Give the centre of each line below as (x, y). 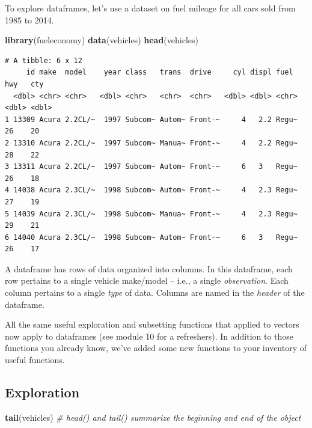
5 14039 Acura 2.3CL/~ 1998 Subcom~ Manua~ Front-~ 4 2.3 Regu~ (151, 214)
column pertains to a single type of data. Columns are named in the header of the (155, 292)
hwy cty (24, 84)
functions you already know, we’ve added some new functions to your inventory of (156, 348)
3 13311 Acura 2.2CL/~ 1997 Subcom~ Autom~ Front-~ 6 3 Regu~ (151, 167)
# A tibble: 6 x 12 (44, 60)
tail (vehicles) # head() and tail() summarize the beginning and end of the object (153, 417)
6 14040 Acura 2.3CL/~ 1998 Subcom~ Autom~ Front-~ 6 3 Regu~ (151, 237)
